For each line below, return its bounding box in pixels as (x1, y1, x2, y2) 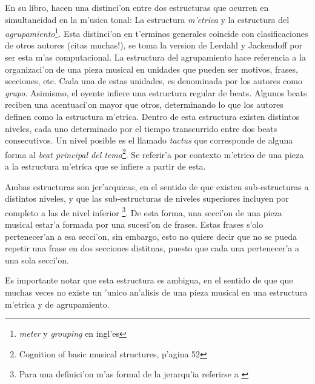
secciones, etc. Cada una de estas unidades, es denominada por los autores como (5, 74, 303, 87)
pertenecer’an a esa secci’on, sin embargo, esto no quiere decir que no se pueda (5, 230, 297, 242)
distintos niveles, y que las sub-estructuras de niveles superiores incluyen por (5, 192, 289, 205)
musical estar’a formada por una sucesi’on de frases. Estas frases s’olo (5, 218, 264, 231)
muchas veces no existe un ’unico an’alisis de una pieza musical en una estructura (5, 286, 308, 299)
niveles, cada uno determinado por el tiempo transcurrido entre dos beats (5, 122, 277, 134)
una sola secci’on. (5, 253, 69, 266)
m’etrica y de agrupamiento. (5, 297, 110, 310)
